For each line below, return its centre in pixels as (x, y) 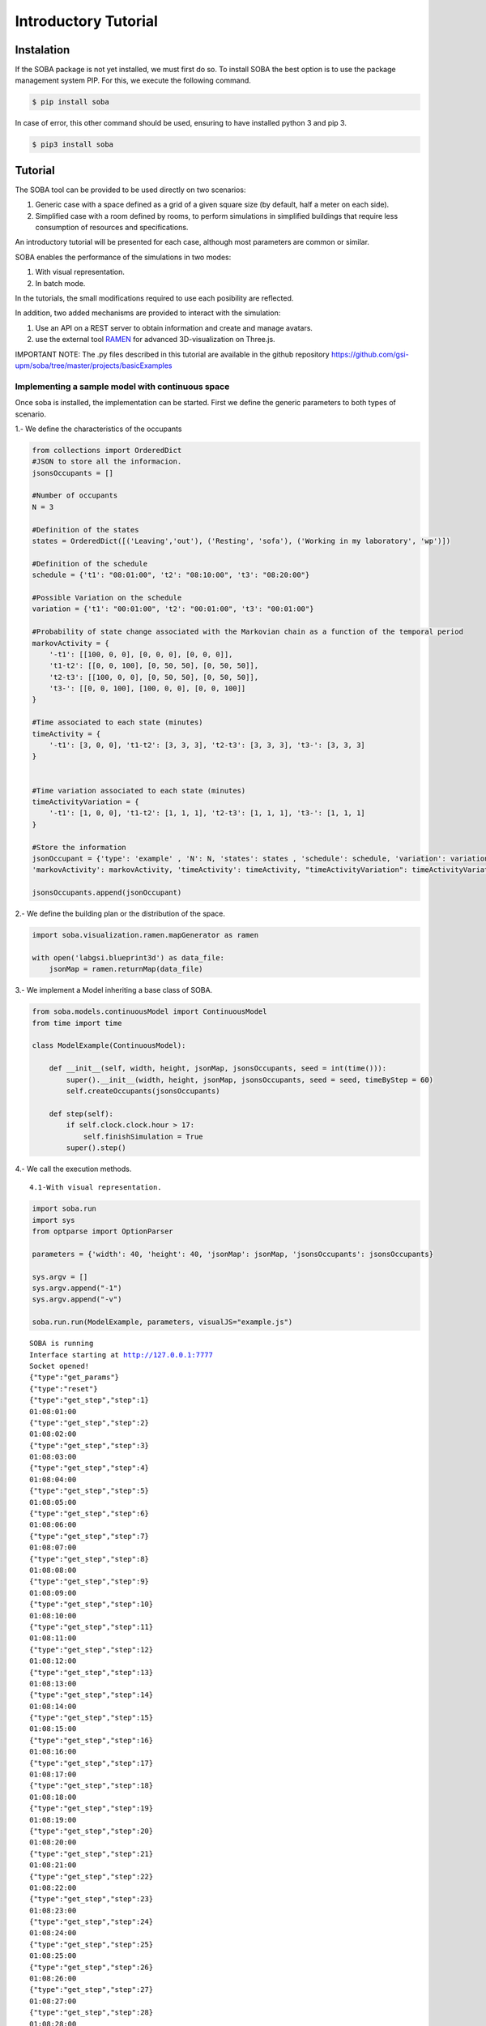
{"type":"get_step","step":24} (92, 1922)
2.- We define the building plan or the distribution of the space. (120, 914)
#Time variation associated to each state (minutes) (139, 791)
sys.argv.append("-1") (77, 1288)
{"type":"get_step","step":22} (92, 1876)
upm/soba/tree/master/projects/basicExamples (94, 365)
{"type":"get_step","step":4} (90, 1468)
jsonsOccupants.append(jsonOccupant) (107, 893)
